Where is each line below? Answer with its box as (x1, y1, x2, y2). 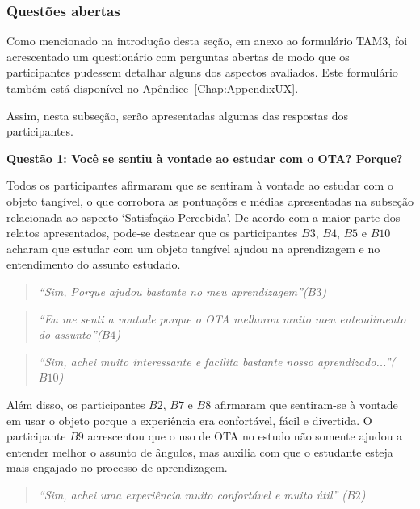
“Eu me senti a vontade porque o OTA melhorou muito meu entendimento (38, 310, 406, 327)
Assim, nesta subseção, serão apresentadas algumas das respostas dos (6, 106, 349, 123)
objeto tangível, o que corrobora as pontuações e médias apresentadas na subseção (6, 192, 414, 209)
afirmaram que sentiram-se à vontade (214, 395, 398, 412)
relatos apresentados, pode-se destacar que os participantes (6, 224, 298, 241)
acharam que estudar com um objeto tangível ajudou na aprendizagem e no (6, 240, 380, 257)
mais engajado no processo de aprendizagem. (6, 459, 228, 476)
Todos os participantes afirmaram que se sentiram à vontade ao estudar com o (6, 177, 393, 194)
